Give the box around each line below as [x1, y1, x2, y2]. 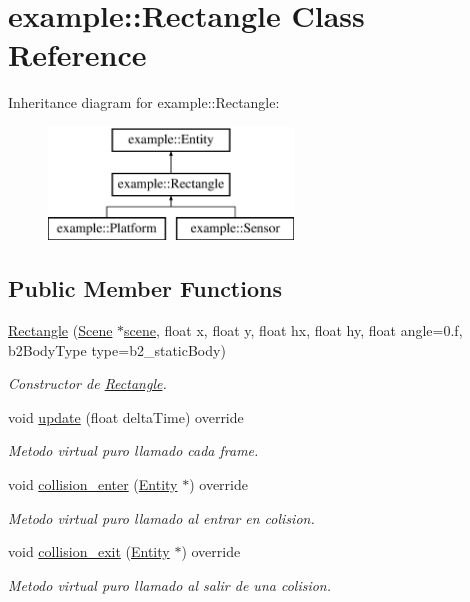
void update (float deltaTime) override [8, 406, 244, 427]
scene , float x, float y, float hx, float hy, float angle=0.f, [124, 320, 463, 341]
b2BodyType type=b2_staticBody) [8, 339, 226, 360]
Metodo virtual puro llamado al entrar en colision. [8, 507, 315, 528]
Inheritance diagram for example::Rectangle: [8, 92, 280, 113]
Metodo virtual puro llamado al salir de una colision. [8, 574, 332, 595]
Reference [8, 34, 147, 75]
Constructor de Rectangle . [8, 373, 167, 394]
